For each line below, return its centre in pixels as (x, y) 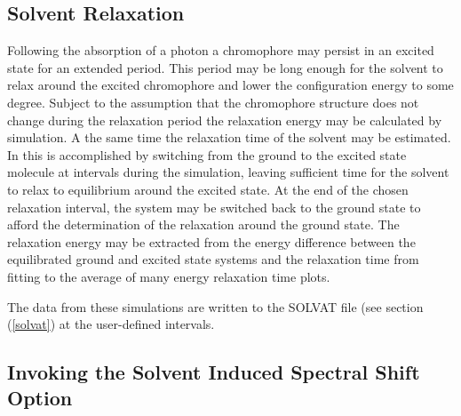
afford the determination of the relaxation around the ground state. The (203, 224)
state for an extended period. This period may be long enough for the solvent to (225, 67)
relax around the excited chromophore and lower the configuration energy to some (230, 85)
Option (40, 398)
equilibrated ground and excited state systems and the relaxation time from (213, 259)
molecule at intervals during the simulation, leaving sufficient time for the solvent (228, 172)
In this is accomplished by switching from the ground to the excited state (207, 154)
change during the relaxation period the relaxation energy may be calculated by (225, 120)
